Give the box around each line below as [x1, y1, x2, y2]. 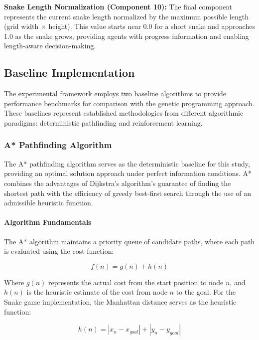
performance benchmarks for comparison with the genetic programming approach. [4, 98, 255, 108]
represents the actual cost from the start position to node [48, 277, 224, 287]
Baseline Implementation [4, 65, 135, 80]
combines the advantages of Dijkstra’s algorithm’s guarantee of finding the [4, 177, 231, 188]
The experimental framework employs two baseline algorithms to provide [4, 88, 227, 99]
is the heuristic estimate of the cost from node [26, 287, 167, 297]
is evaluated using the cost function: [4, 246, 114, 256]
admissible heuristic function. [4, 197, 93, 208]
